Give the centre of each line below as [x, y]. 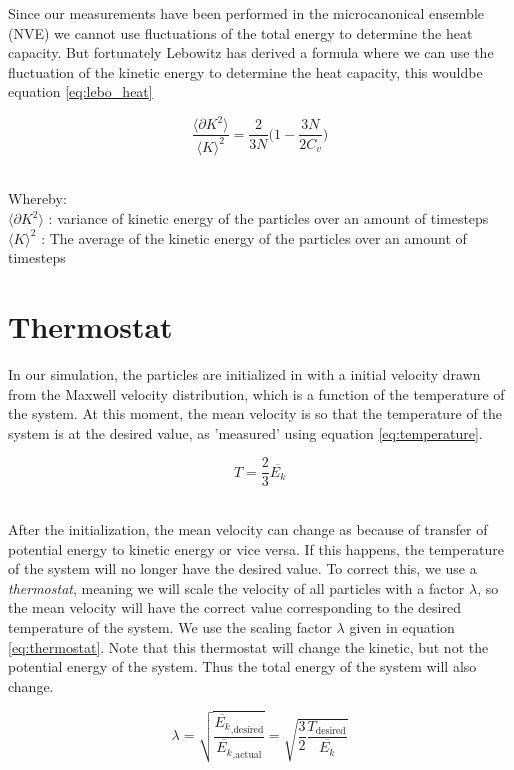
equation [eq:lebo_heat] [80, 91]
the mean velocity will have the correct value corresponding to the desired [234, 607]
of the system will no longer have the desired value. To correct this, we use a [242, 568]
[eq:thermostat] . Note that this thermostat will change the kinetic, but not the [248, 646]
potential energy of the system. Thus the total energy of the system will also [242, 666]
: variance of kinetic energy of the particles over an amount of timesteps [268, 218]
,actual [247, 755]
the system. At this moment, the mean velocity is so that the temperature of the [255, 413]
